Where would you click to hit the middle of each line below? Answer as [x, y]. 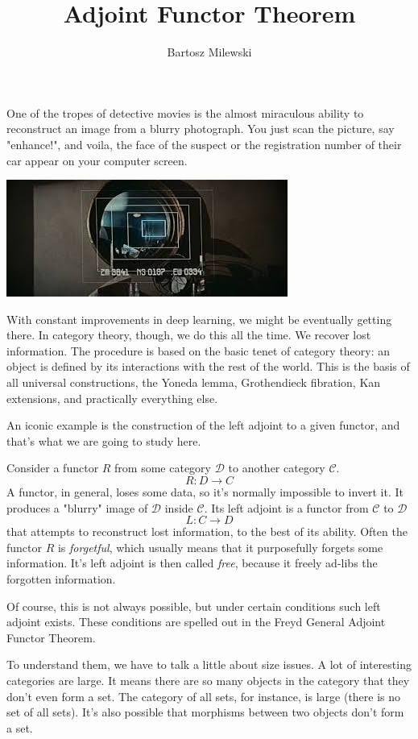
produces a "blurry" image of [77, 507]
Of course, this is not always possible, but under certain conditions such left [194, 606]
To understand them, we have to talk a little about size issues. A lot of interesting [209, 664]
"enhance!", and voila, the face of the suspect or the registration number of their [204, 144]
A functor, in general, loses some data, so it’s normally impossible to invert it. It [205, 492]
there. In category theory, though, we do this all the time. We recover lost [189, 335]
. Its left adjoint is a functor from [286, 507]
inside [179, 507]
